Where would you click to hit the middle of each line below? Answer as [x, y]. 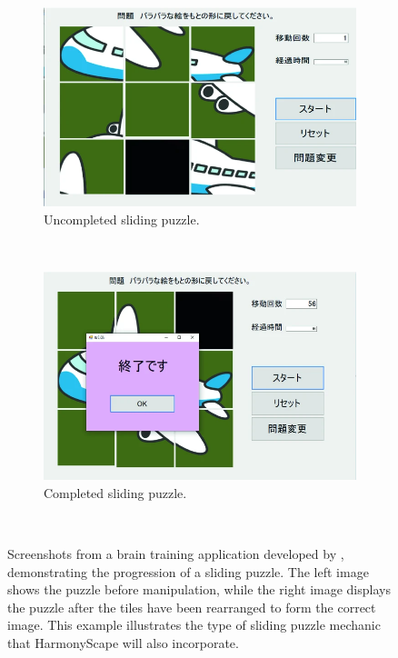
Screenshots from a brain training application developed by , [176, 553]
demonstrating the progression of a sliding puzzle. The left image [188, 571]
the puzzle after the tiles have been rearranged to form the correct [192, 607]
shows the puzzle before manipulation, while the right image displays [199, 589]
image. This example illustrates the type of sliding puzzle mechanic [194, 625]
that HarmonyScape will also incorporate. [123, 642]
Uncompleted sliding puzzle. [122, 219]
